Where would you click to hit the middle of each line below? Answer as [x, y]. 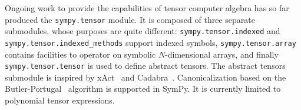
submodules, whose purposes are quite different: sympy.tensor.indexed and [143, 31]
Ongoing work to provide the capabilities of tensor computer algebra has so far [147, 8]
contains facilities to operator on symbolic [80, 54]
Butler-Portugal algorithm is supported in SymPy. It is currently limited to [143, 89]
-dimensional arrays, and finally [222, 54]
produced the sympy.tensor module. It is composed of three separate [130, 19]
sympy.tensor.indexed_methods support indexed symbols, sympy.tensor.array [150, 42]
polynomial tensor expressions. [60, 100]
